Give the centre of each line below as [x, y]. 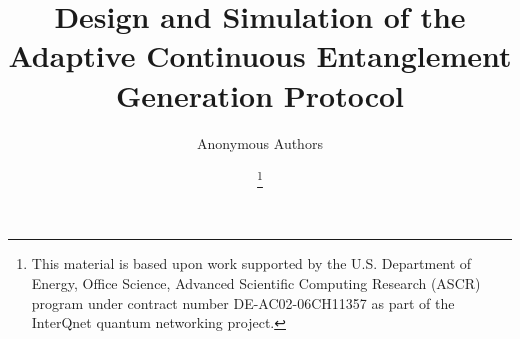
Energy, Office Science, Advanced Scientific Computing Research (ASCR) [256, 283]
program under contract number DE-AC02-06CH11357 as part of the [243, 302]
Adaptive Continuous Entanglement [260, 55]
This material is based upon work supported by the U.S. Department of [251, 263]
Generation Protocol [260, 94]
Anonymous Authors [260, 142]
